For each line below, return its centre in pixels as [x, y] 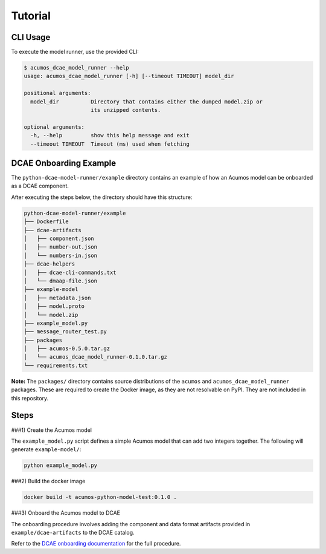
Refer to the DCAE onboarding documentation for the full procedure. [96, 544]
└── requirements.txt [56, 365]
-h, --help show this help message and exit [110, 135]
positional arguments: [57, 93]
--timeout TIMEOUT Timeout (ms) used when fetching [110, 144]
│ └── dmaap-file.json [61, 281]
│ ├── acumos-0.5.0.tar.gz [67, 349]
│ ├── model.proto [54, 306]
